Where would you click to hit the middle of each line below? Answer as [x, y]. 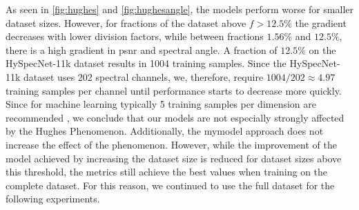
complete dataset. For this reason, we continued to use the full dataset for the [170, 185]
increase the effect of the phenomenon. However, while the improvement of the [172, 144]
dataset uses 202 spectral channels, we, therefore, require [144, 76]
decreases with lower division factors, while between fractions [135, 36]
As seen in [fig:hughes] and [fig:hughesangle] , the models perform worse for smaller [179, 9]
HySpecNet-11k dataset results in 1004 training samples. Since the [146, 63]
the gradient [321, 22]
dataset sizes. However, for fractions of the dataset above [126, 22]
